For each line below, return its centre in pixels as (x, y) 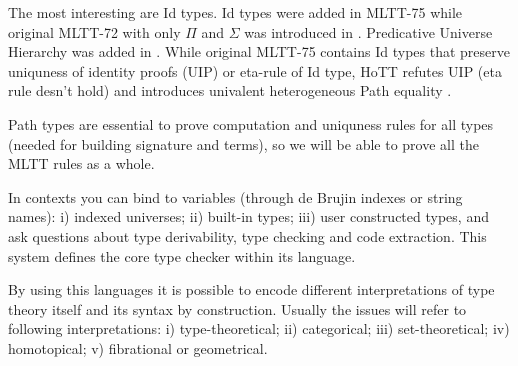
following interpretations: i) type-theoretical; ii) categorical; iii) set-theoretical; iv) (259, 328)
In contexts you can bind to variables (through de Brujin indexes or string (235, 196)
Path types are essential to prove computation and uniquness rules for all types (251, 123)
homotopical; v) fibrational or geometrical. (138, 347)
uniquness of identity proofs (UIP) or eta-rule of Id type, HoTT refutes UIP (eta (255, 70)
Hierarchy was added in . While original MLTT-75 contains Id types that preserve (259, 51)
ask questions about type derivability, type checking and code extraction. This (247, 235)
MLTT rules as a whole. (81, 163)
